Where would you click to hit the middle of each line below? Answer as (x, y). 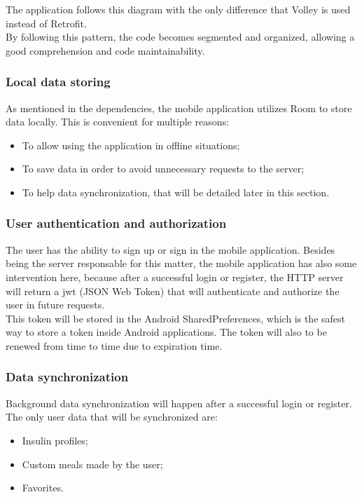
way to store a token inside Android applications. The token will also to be (166, 332)
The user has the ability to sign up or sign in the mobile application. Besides (170, 249)
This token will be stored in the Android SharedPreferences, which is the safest (176, 318)
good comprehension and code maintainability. (105, 50)
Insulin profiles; (55, 440)
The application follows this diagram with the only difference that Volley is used (178, 9)
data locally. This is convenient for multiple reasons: (117, 122)
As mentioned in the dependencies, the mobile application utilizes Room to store (179, 108)
